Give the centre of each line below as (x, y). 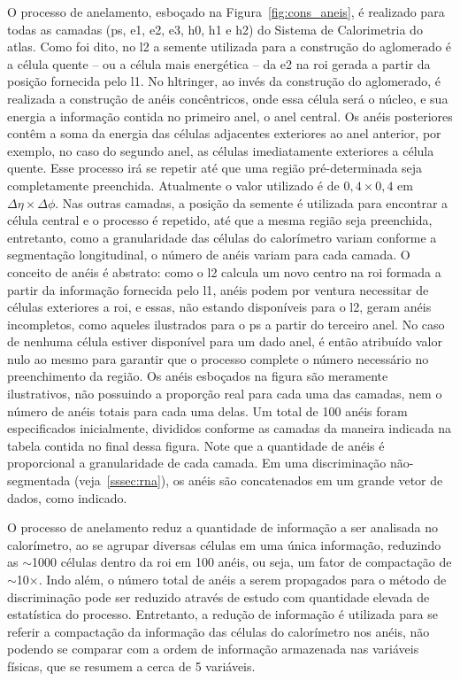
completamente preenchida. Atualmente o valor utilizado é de (173, 185)
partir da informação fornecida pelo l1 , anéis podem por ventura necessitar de (218, 289)
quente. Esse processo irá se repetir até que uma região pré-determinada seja (215, 168)
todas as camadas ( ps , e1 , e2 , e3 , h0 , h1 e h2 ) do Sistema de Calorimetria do (215, 29)
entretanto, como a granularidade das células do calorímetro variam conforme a (222, 237)
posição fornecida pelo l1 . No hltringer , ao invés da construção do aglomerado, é (224, 81)
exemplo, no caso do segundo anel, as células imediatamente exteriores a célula (221, 150)
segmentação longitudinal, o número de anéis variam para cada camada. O (209, 255)
